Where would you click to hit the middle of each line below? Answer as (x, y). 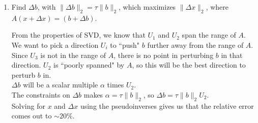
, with (47, 7)
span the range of (209, 35)
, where (217, 7)
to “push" (125, 44)
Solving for (28, 105)
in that (232, 55)
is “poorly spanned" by (89, 65)
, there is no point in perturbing (164, 55)
